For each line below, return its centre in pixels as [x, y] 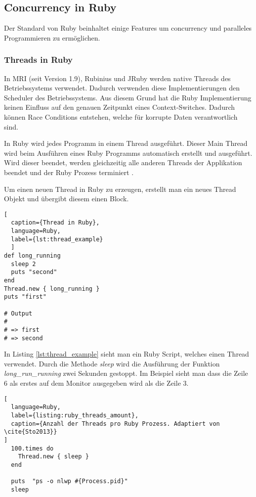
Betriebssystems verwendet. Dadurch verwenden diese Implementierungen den [122, 88]
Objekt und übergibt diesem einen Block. [66, 199]
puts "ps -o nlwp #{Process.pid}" [69, 481]
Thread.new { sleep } [53, 457]
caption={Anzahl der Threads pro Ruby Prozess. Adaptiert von [115, 424]
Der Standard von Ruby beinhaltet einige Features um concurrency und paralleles [128, 28]
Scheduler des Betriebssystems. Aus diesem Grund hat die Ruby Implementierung [128, 97]
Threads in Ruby [39, 60]
